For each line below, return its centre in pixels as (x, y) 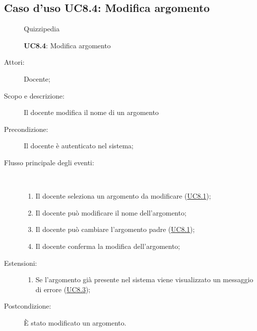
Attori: (14, 62)
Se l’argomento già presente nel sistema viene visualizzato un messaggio (144, 279)
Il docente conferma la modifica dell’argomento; (108, 246)
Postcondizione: (28, 306)
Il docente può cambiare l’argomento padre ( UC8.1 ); (115, 229)
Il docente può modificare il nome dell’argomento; (111, 212)
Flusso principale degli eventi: (49, 162)
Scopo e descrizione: (34, 95)
